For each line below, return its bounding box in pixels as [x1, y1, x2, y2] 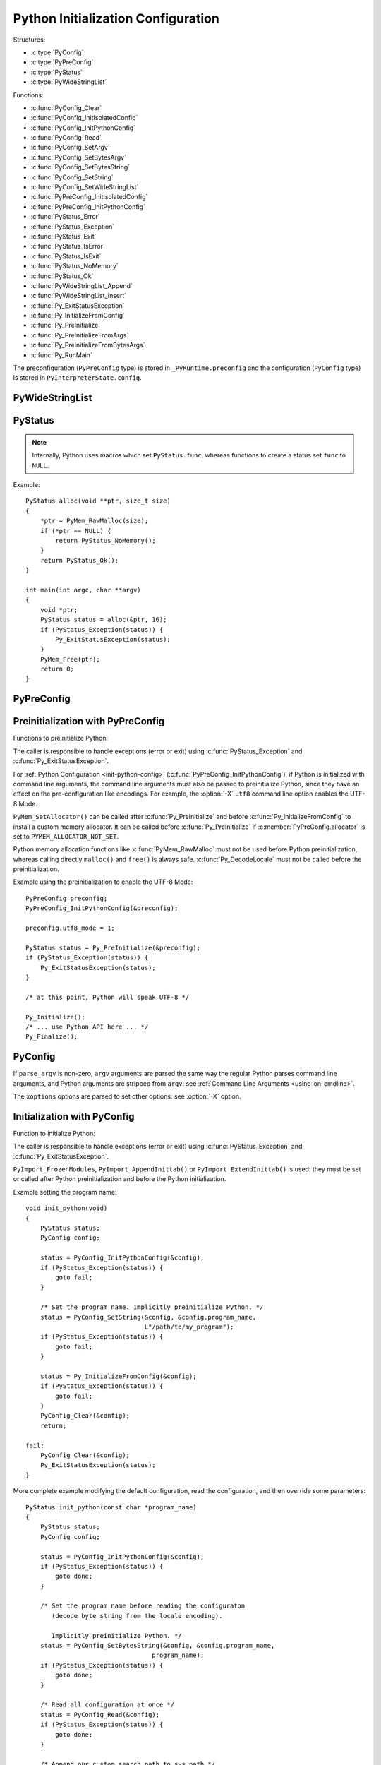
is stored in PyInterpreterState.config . [13, 373, 143, 382]
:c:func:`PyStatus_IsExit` [30, 251, 102, 261]
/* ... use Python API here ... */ [25, 1022, 149, 1031]
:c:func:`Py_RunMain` [30, 350, 93, 359]
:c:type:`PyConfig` [30, 48, 84, 56]
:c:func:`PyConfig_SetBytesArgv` [30, 152, 127, 162]
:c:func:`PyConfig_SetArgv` [30, 143, 110, 152]
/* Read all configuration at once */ [40, 1701, 175, 1709]
